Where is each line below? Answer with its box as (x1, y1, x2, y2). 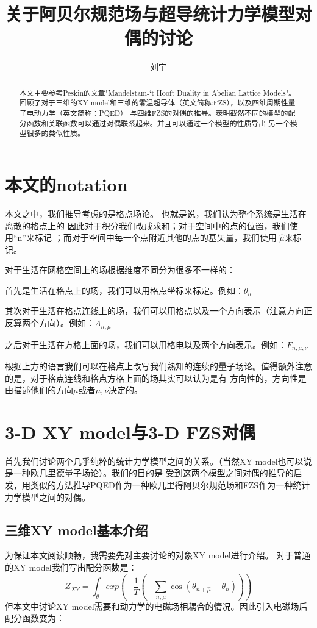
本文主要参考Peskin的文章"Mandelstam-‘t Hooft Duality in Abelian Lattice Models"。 (19, 87, 296, 98)
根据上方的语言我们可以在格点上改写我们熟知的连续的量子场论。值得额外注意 (5, 359, 312, 372)
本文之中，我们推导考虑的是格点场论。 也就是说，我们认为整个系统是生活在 (5, 207, 307, 219)
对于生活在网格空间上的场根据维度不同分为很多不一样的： (5, 263, 235, 276)
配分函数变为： (5, 612, 65, 624)
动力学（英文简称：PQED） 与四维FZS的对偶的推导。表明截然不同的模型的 (34, 108, 288, 118)
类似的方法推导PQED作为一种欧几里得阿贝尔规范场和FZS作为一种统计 (30, 479, 310, 491)
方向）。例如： (38, 316, 94, 329)
